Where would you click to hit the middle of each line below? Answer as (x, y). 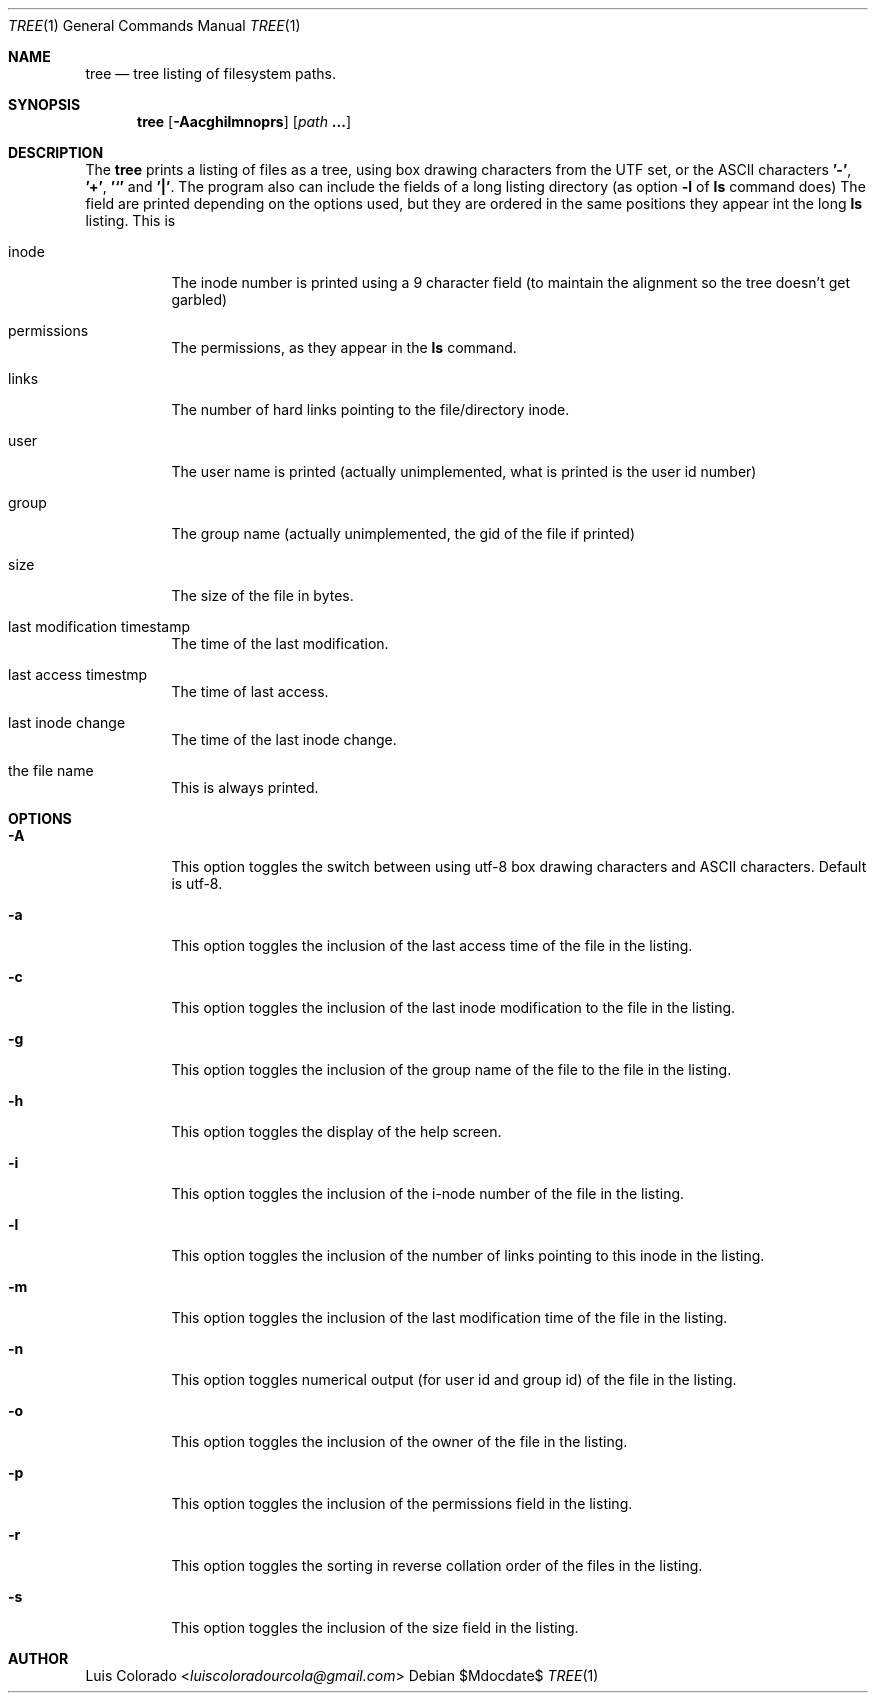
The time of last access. (250, 691)
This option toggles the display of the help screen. (336, 1131)
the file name (51, 770)
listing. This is (130, 220)
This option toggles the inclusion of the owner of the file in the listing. (399, 1441)
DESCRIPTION (56, 152)
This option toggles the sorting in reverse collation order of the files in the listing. (437, 1565)
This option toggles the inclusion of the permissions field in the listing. (402, 1503)
